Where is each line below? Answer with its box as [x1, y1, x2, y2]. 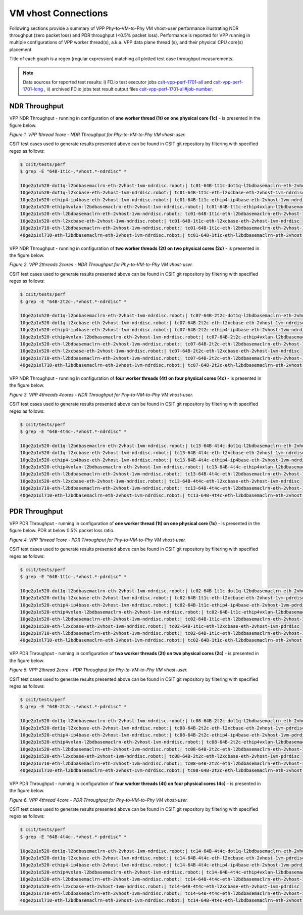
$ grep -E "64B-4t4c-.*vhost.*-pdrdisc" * [20, 834, 127, 840]
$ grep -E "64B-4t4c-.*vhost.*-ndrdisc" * [20, 429, 127, 434]
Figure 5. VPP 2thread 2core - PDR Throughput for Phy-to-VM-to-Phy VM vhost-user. [9, 667, 188, 673]
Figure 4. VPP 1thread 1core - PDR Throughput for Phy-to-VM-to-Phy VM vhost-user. [9, 537, 186, 543]
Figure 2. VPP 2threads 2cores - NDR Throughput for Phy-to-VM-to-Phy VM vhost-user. [9, 262, 193, 268]
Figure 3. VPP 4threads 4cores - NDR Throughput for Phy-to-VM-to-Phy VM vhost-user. [9, 391, 193, 398]
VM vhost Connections [9, 8, 108, 19]
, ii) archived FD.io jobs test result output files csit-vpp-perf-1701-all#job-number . [43, 86, 213, 92]
